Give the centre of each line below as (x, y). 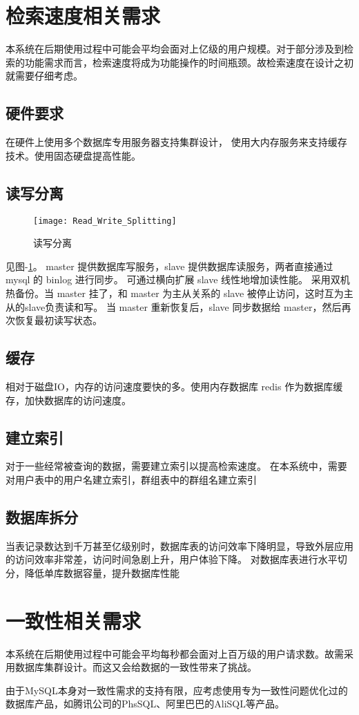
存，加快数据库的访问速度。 (68, 400)
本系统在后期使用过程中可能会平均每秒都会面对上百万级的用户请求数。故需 (175, 653)
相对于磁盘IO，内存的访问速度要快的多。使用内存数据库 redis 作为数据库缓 (174, 386)
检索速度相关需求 (83, 16)
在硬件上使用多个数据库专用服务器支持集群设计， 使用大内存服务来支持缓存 (176, 142)
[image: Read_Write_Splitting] (105, 221)
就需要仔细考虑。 (44, 76)
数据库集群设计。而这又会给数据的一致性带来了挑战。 (136, 667)
